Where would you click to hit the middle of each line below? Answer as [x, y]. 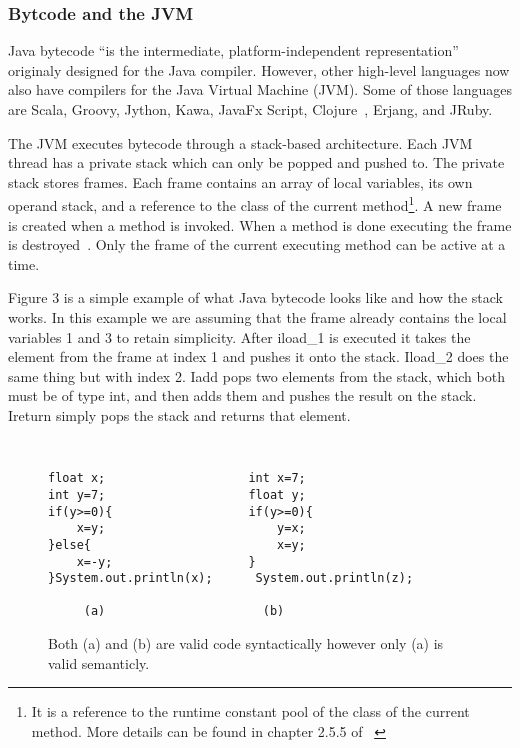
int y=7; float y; [177, 494]
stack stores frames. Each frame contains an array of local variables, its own [240, 181]
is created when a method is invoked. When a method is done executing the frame [260, 224]
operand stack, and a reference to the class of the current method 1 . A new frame [255, 204]
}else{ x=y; [177, 544]
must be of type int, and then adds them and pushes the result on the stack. [242, 395]
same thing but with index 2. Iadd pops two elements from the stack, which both [256, 375]
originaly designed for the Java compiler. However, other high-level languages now [259, 69]
